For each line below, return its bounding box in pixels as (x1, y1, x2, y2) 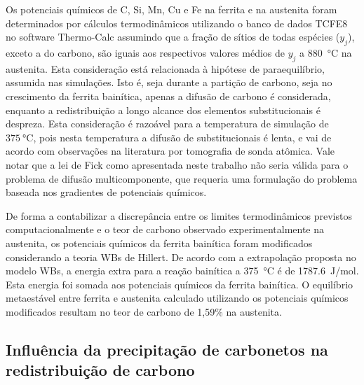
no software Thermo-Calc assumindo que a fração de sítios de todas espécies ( (6, 29, 340, 44)
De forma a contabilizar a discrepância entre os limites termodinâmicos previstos (6, 208, 352, 223)
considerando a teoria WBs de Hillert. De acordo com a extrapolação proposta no (6, 249, 356, 264)
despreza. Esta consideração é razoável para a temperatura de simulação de (6, 116, 329, 131)
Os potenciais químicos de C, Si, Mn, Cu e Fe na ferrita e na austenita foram (6, 2, 337, 16)
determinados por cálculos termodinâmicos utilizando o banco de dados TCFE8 (6, 15, 348, 30)
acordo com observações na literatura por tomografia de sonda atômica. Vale (6, 143, 335, 158)
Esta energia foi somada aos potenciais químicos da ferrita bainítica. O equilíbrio (6, 276, 353, 291)
